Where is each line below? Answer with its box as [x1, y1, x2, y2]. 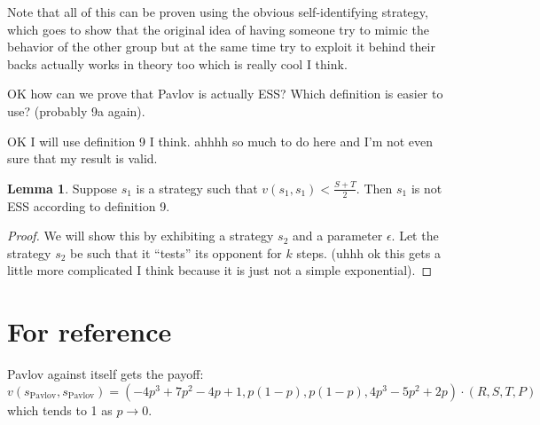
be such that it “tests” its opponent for [70, 243, 282, 262]
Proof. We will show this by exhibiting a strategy [7, 226, 274, 245]
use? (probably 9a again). [7, 101, 145, 120]
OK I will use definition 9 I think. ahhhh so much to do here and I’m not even [7, 131, 434, 150]
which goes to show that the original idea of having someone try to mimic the [7, 20, 429, 38]
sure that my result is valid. [7, 149, 158, 168]
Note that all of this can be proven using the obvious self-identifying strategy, [7, 3, 428, 20]
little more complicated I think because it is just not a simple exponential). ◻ [7, 261, 433, 279]
